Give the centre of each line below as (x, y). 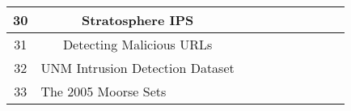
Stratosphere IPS (137, 20)
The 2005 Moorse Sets (104, 91)
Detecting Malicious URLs (137, 44)
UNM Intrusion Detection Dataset (137, 68)
